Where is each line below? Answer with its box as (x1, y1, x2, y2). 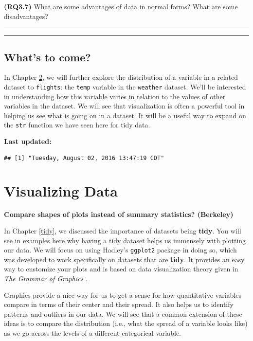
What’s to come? (4, 49, 91, 64)
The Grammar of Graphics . (4, 273, 88, 284)
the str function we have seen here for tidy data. (4, 120, 150, 130)
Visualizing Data (4, 181, 118, 201)
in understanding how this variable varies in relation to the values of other (4, 91, 226, 101)
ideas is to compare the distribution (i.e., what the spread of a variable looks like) (4, 318, 248, 328)
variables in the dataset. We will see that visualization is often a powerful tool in (4, 101, 245, 111)
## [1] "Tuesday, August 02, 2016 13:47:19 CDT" (4, 154, 164, 162)
